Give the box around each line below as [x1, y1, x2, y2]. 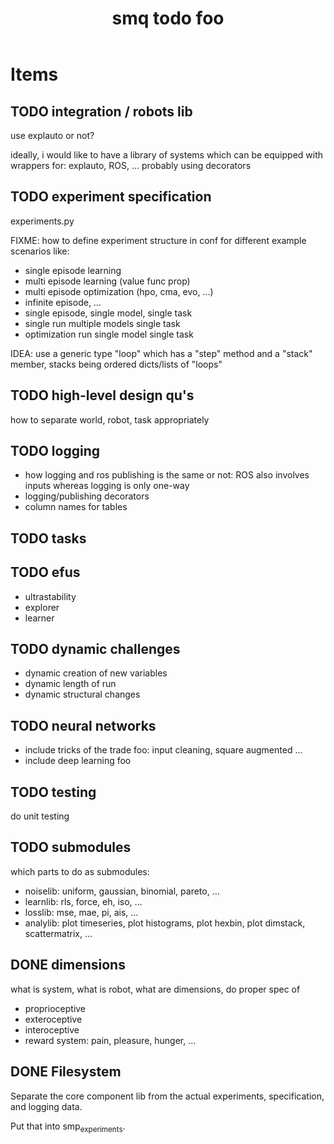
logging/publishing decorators [24, 490, 150, 502]
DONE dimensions [10, 957, 126, 974]
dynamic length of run [24, 678, 117, 690]
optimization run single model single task [24, 328, 194, 340]
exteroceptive [24, 1013, 83, 1025]
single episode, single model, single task [24, 307, 193, 319]
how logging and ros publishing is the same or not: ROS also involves [24, 469, 310, 481]
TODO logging [10, 443, 101, 460]
